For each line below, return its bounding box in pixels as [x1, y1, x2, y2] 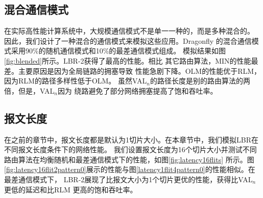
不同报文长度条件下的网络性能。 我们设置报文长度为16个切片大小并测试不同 [4, 144, 257, 155]
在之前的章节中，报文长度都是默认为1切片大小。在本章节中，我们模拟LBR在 [4, 134, 258, 145]
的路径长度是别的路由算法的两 [150, 75, 250, 86]
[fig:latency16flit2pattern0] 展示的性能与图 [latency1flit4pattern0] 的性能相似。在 [4, 164, 255, 175]
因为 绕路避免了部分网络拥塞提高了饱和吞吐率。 [57, 85, 218, 96]
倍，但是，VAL [4, 85, 55, 96]
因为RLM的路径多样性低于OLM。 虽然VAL [4, 75, 147, 86]
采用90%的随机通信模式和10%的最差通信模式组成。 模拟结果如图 [11, 45, 226, 56]
